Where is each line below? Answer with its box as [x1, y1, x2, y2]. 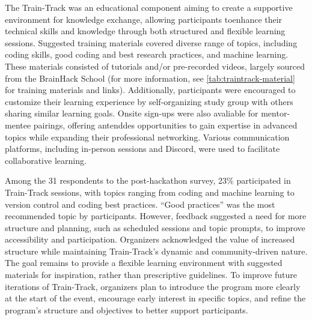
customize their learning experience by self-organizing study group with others [5, 95, 293, 107]
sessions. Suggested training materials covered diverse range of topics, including [5, 36, 298, 49]
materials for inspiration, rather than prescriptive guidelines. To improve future [5, 268, 298, 281]
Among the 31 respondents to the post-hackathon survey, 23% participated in [5, 174, 291, 187]
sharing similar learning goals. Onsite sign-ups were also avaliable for [5, 107, 258, 119]
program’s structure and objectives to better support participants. [5, 303, 248, 316]
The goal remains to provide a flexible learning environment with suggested [5, 256, 283, 269]
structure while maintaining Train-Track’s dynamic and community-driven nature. [5, 244, 308, 257]
